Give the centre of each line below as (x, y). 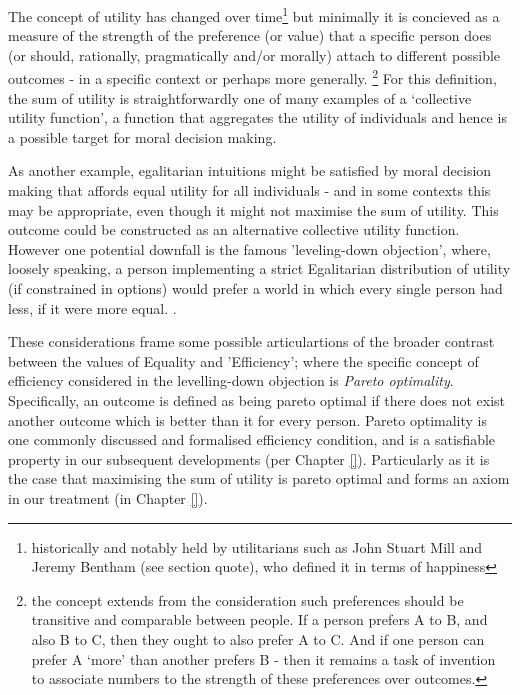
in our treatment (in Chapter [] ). (108, 497)
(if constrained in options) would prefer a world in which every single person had (255, 288)
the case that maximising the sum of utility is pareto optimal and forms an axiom (259, 478)
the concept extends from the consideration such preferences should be (247, 599)
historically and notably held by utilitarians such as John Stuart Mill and (257, 546)
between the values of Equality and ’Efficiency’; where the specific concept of (243, 360)
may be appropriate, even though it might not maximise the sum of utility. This (253, 209)
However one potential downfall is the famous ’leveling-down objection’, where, (249, 248)
